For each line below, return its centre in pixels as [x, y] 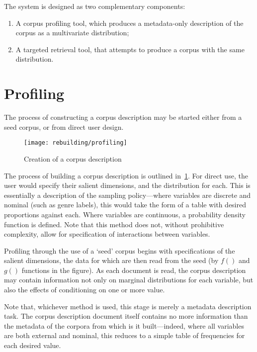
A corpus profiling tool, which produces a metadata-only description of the [129, 23]
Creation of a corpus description [73, 158]
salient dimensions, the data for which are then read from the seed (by [111, 260]
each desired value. [33, 345]
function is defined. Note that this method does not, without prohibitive [114, 224]
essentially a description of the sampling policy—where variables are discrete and [128, 195]
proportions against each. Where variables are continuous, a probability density [125, 214]
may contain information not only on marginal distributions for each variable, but [129, 280]
